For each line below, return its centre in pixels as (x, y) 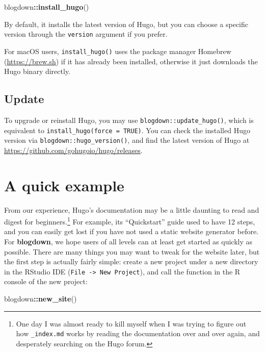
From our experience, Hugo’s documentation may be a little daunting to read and (132, 209)
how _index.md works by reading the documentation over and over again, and (138, 333)
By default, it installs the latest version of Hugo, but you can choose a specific (126, 24)
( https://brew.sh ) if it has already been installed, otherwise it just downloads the (131, 61)
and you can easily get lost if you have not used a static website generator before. (131, 231)
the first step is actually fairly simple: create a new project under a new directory (131, 261)
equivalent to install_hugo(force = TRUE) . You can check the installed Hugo (127, 130)
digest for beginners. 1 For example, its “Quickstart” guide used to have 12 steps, (130, 221)
